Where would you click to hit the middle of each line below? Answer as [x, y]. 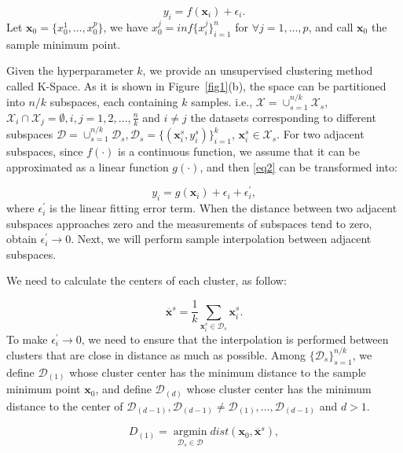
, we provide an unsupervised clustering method [258, 70]
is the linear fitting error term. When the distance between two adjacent [223, 208]
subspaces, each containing [114, 102]
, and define [123, 389]
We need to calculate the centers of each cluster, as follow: [147, 280]
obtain [22, 239]
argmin [190, 432]
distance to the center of [65, 405]
